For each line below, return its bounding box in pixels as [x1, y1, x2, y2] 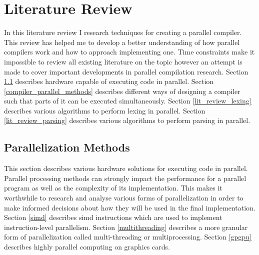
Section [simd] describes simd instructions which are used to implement [4, 212, 222, 222]
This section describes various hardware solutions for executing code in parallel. [4, 163, 248, 173]
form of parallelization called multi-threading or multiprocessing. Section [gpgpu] [4, 231, 251, 242]
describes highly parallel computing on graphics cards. [4, 241, 170, 252]
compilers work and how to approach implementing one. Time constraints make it [4, 46, 255, 57]
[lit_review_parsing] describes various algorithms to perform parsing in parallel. [4, 115, 250, 125]
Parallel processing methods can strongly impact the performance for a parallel [4, 172, 246, 183]
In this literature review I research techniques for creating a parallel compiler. [4, 27, 242, 37]
